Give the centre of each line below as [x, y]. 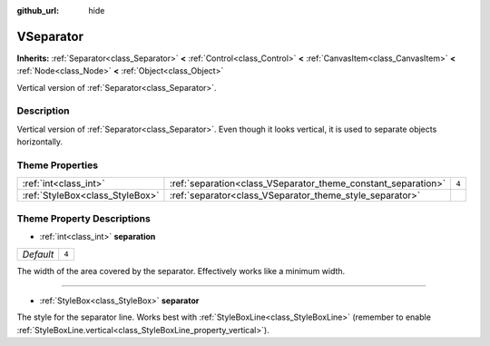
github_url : [38, 10]
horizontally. [40, 142]
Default [38, 254]
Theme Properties [58, 165]
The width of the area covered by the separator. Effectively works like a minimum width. [181, 271]
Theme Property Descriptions [84, 218]
